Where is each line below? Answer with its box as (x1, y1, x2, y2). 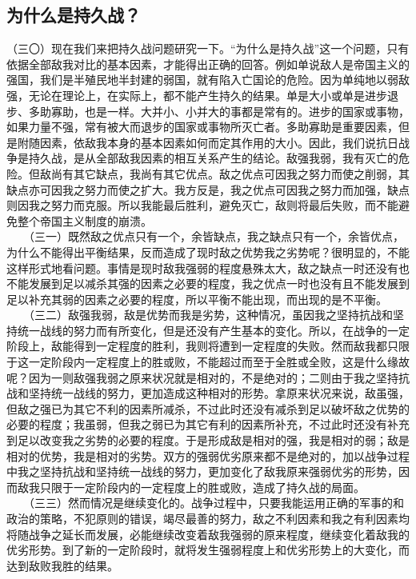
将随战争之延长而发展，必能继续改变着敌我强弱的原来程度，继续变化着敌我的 (6, 525, 410, 542)
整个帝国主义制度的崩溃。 (17, 212, 152, 229)
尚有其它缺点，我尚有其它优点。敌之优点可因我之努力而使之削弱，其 (50, 165, 410, 182)
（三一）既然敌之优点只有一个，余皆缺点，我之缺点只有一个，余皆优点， (28, 228, 404, 245)
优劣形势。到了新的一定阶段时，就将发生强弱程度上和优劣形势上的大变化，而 (6, 541, 410, 558)
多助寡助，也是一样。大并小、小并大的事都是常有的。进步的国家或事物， (28, 102, 410, 119)
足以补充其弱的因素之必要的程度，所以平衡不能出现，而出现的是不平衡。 (6, 290, 387, 307)
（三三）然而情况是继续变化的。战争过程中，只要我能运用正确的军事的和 (28, 494, 404, 511)
